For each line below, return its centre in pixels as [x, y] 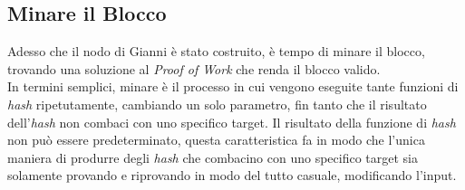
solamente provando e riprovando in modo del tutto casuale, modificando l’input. [232, 175]
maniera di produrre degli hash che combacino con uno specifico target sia [213, 157]
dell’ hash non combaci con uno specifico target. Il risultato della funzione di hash [232, 122]
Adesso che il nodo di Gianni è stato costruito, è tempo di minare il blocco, [216, 51]
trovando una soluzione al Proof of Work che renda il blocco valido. [194, 68]
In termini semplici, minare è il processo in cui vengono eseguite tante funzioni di [233, 86]
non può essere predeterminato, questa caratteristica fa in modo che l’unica [216, 140]
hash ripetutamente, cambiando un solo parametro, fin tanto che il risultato [217, 104]
